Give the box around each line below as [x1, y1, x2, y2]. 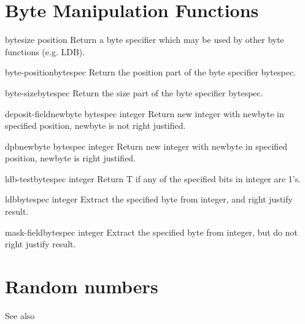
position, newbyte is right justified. [5, 152, 136, 164]
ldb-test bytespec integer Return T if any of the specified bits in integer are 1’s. [5, 172, 301, 185]
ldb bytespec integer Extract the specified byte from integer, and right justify [5, 193, 293, 206]
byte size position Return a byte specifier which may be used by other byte [5, 33, 284, 46]
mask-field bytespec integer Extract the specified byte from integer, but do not [5, 225, 298, 238]
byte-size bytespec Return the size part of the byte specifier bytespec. [5, 86, 263, 99]
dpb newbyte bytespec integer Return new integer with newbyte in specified [5, 139, 288, 152]
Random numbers [5, 274, 158, 299]
